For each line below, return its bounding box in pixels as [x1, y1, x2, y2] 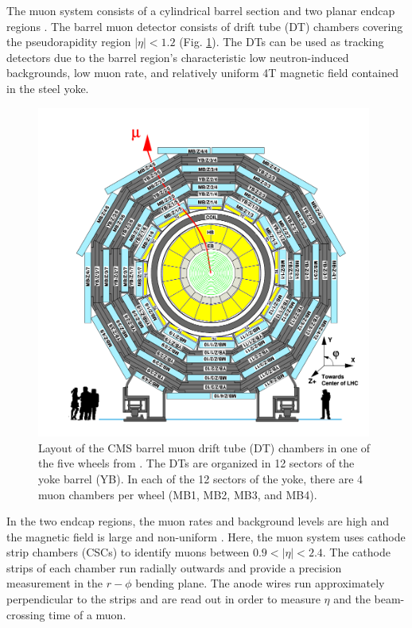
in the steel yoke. [6, 79, 89, 96]
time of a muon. [49, 606, 126, 622]
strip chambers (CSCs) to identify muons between [6, 544, 250, 560]
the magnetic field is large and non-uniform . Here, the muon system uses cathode [6, 528, 406, 545]
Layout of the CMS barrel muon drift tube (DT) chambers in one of [38, 439, 371, 455]
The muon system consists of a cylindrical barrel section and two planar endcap [6, 2, 395, 18]
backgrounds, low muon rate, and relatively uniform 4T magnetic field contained [6, 64, 398, 81]
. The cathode [322, 544, 391, 560]
